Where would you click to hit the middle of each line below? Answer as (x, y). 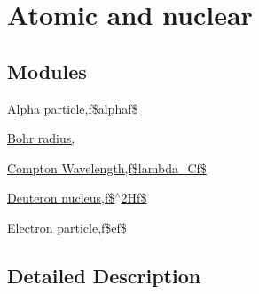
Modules (47, 71)
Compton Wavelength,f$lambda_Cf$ (107, 167)
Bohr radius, (41, 138)
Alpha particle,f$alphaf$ (73, 108)
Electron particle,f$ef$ (67, 227)
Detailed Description (104, 275)
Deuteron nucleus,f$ (61, 198)
